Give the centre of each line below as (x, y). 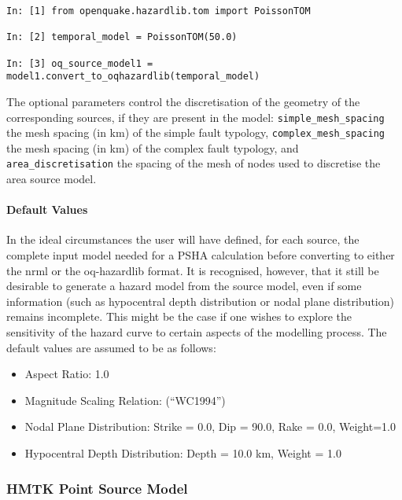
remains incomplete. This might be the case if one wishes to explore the (179, 316)
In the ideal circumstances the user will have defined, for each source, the (183, 239)
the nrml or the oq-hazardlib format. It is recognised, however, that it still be (193, 270)
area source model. (52, 179)
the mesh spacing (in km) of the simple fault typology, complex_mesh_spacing (195, 132)
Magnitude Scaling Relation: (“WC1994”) (125, 400)
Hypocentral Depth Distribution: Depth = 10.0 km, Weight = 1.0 (183, 453)
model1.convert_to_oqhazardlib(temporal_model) (133, 77)
